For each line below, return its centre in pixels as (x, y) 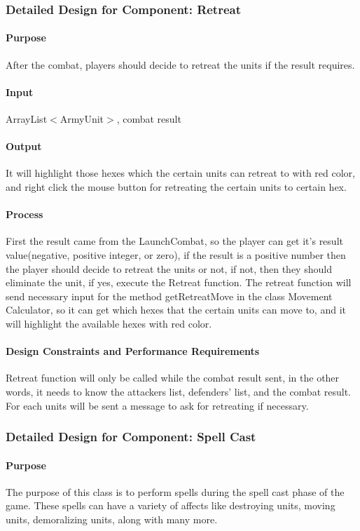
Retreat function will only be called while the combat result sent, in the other (173, 378)
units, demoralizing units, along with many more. (112, 519)
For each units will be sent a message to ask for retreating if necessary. (157, 405)
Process (25, 214)
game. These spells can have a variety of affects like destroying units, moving (171, 505)
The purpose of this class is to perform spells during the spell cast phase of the (175, 491)
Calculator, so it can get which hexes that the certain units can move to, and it (176, 310)
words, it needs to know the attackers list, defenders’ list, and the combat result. (178, 391)
